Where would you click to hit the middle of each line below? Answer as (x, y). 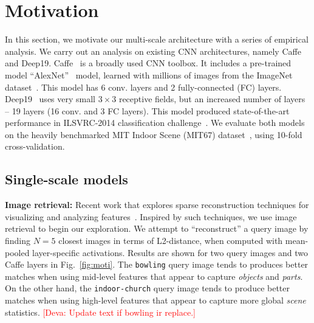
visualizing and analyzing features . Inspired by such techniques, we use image (151, 216)
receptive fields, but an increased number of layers (212, 99)
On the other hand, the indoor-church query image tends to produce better (147, 288)
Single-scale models (67, 179)
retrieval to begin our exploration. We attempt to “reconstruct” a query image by (157, 228)
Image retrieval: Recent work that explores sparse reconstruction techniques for (157, 205)
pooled (17, 252)
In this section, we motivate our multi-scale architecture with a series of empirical (157, 39)
